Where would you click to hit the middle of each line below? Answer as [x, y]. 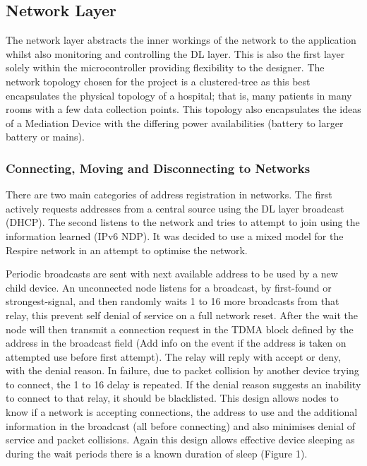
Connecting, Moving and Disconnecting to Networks [158, 168]
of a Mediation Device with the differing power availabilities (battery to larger [175, 123]
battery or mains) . [45, 137]
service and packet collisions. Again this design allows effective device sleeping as [180, 440]
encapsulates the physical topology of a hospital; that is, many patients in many [179, 95]
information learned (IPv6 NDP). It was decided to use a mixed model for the [175, 235]
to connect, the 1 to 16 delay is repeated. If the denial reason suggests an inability [183, 384]
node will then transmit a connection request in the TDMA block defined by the [180, 329]
